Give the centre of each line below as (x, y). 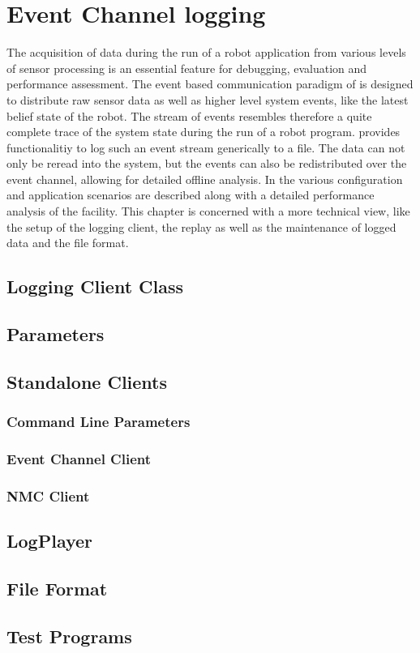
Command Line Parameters (99, 422)
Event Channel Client (79, 458)
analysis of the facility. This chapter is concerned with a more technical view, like (208, 211)
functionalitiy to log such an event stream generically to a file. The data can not (206, 147)
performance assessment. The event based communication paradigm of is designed (210, 84)
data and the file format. (68, 243)
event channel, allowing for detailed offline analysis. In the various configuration (205, 179)
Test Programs (69, 636)
